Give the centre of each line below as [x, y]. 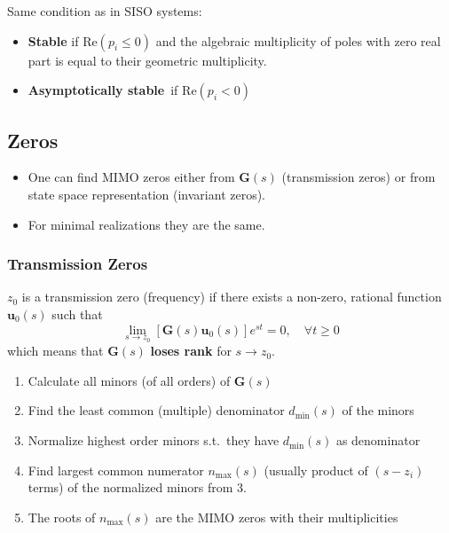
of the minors [378, 410]
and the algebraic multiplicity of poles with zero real [298, 40]
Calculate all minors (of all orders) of [129, 380]
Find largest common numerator [116, 470]
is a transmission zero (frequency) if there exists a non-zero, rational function [232, 297]
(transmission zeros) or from [358, 177]
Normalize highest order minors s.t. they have [154, 440]
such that [77, 314]
